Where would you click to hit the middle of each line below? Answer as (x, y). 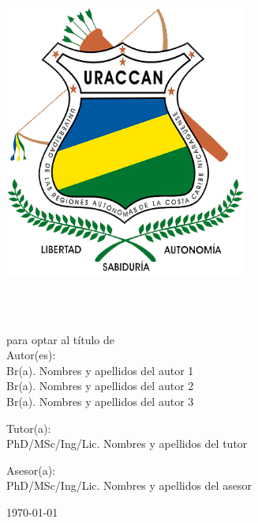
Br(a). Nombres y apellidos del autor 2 (100, 386)
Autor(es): (31, 355)
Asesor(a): (31, 470)
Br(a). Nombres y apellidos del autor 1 (100, 370)
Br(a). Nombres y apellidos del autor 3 (100, 402)
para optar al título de (60, 339)
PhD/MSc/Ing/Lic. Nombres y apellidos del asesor (129, 485)
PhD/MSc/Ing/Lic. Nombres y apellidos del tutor (127, 443)
